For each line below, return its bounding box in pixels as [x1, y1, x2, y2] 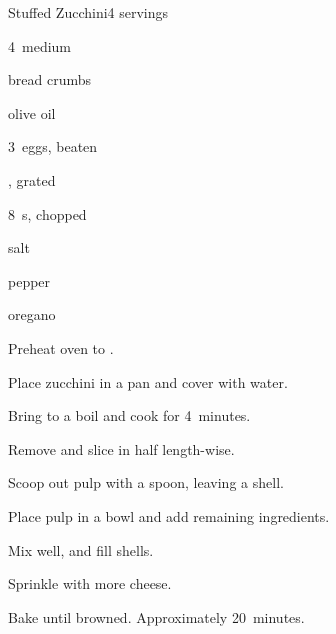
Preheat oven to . [8, 337, 114, 358]
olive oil [8, 102, 56, 123]
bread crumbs [8, 69, 91, 90]
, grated [8, 169, 56, 190]
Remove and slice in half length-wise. [8, 438, 235, 459]
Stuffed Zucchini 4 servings [8, 2, 169, 22]
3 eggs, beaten [8, 136, 98, 157]
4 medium [8, 35, 71, 56]
